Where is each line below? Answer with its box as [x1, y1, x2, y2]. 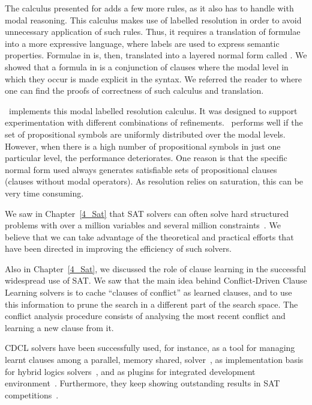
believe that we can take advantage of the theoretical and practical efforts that [5, 230, 294, 243]
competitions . [5, 388, 59, 401]
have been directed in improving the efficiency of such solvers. [5, 242, 232, 255]
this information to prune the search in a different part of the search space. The [5, 297, 298, 310]
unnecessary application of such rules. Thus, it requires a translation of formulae [5, 25, 301, 38]
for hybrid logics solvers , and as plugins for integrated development [5, 365, 256, 377]
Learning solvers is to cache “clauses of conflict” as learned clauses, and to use [5, 286, 292, 299]
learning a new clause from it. [5, 321, 114, 333]
